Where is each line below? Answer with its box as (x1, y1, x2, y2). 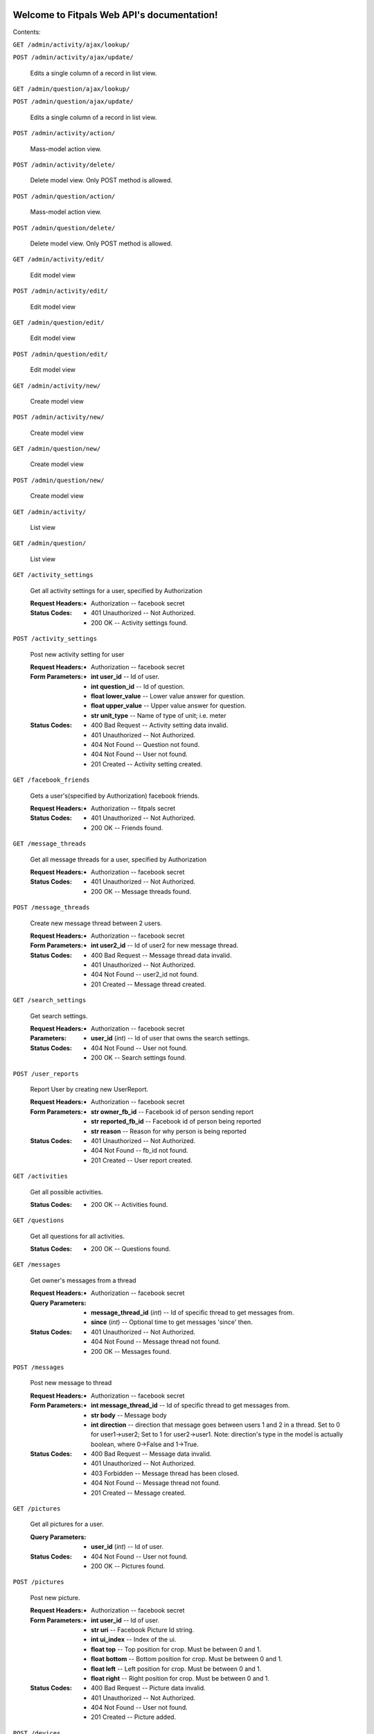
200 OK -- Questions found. (91, 1245, 171, 1253)
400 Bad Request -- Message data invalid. (91, 1450, 212, 1458)
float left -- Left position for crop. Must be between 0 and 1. (91, 1665, 262, 1673)
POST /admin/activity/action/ (12, 129, 116, 137)
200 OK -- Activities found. (91, 1200, 168, 1208)
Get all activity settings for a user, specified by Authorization (30, 586, 203, 594)
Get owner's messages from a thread (30, 1276, 136, 1285)
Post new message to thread (30, 1379, 112, 1387)
